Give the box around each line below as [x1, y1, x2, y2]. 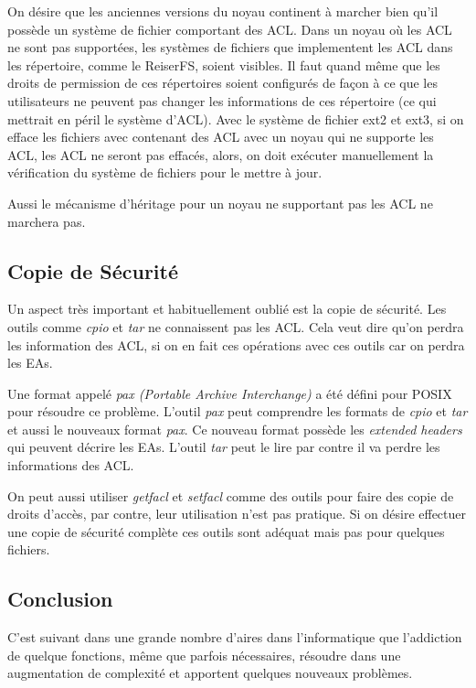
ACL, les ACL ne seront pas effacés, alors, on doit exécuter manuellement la [7, 145, 434, 164]
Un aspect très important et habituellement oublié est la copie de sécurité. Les [7, 299, 447, 318]
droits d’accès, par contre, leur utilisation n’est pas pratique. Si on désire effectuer [7, 504, 467, 523]
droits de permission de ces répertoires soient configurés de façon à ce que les [7, 73, 438, 92]
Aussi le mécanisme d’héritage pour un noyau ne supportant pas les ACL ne [7, 193, 433, 212]
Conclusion [7, 585, 113, 613]
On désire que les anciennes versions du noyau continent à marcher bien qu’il [7, 2, 439, 20]
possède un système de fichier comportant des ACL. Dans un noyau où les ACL [7, 19, 452, 38]
